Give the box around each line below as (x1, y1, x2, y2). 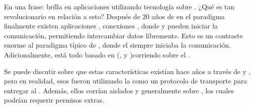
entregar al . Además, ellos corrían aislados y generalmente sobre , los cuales (4, 85, 234, 95)
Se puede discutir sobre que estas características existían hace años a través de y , (4, 66, 251, 76)
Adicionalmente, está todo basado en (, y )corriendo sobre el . (4, 49, 190, 59)
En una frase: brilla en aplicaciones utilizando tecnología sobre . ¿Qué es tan (4, 1, 235, 11)
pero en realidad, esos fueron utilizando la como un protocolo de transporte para (4, 76, 247, 86)
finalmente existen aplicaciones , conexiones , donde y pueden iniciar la (4, 21, 218, 31)
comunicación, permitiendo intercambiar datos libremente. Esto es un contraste (4, 30, 243, 40)
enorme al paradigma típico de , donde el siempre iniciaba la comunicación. (4, 40, 231, 50)
